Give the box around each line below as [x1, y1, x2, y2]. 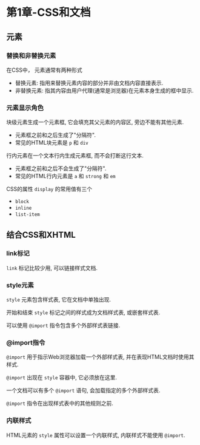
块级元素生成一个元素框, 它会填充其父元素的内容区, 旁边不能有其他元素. [6, 119, 184, 126]
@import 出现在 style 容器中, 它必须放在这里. [6, 374, 117, 381]
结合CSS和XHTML [6, 229, 76, 240]
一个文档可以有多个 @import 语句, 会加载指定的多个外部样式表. [6, 387, 161, 394]
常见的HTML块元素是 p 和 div [15, 139, 89, 147]
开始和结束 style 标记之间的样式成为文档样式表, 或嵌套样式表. [6, 309, 161, 316]
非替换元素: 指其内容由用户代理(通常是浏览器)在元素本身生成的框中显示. [15, 86, 194, 94]
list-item [15, 212, 41, 218]
